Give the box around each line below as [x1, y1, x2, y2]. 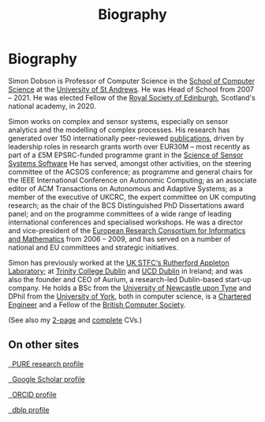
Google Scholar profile [11, 374, 85, 384]
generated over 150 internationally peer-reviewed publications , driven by [8, 133, 244, 143]
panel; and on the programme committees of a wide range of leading [8, 209, 232, 218]
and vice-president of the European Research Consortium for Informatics [8, 225, 246, 235]
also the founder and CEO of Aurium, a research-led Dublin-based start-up [8, 274, 252, 284]
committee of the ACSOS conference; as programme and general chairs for [8, 167, 253, 176]
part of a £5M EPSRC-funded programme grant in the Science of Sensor [8, 150, 244, 160]
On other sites [8, 338, 80, 352]
